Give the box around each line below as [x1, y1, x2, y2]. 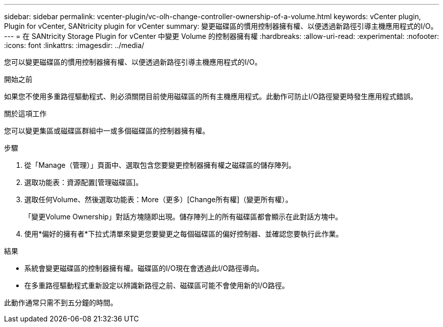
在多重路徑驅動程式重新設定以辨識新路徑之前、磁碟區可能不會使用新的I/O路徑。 [24, 281, 289, 290]
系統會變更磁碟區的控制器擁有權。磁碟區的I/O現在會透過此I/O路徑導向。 [24, 264, 264, 272]
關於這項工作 [4, 109, 47, 118]
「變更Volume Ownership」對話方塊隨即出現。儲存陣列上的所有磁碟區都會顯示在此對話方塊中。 [24, 212, 342, 221]
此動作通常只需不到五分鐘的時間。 [4, 298, 117, 307]
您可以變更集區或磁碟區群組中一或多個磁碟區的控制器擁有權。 [4, 126, 209, 135]
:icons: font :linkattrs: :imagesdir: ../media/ [4, 41, 145, 50]
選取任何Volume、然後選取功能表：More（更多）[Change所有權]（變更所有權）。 [24, 195, 293, 204]
